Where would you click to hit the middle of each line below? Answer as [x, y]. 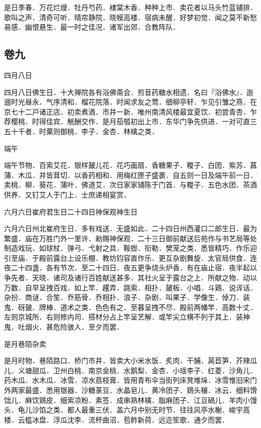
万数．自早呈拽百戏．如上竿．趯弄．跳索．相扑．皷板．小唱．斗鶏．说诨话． [130, 287]
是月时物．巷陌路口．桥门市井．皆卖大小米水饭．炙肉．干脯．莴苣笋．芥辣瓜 [130, 360]
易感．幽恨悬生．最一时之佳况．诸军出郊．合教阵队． [92, 27]
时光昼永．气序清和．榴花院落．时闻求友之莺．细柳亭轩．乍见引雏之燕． [130, 102]
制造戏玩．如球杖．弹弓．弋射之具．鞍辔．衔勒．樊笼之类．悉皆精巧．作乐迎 [130, 248]
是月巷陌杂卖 [25, 343]
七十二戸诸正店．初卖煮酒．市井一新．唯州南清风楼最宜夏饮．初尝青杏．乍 [134, 111]
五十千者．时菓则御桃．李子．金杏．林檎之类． [81, 131]
